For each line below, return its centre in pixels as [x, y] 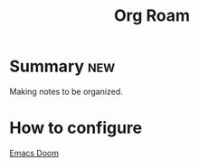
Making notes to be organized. [66, 91]
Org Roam [152, 16]
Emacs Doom [34, 153]
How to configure [76, 128]
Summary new [62, 66]
